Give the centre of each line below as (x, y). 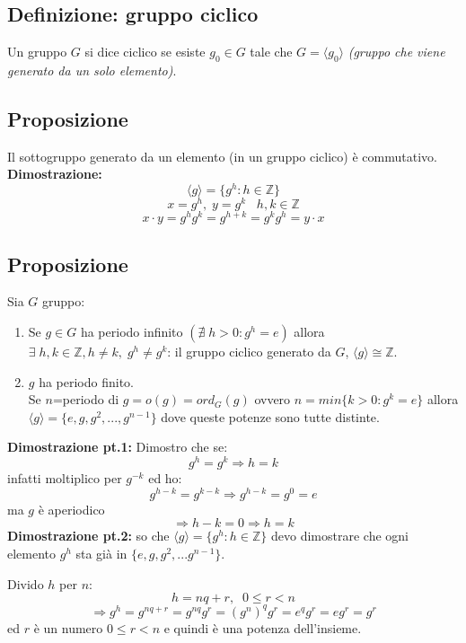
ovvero (273, 399)
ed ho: (165, 478)
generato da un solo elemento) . (92, 70)
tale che (271, 52)
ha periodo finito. (86, 381)
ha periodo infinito (132, 332)
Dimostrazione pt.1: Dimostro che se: (118, 447)
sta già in (101, 553)
